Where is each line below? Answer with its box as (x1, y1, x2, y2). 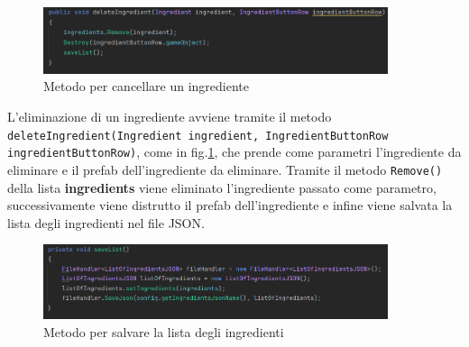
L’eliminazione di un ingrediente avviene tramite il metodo (7, 106, 332, 125)
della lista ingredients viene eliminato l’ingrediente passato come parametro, (7, 178, 437, 196)
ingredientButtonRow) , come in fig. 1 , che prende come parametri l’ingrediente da (7, 142, 462, 161)
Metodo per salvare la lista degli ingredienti (43, 322, 284, 341)
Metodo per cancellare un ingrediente (43, 77, 250, 96)
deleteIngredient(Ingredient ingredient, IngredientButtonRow (7, 129, 389, 142)
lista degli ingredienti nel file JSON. (7, 213, 205, 232)
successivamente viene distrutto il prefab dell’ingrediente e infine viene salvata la (7, 196, 453, 215)
